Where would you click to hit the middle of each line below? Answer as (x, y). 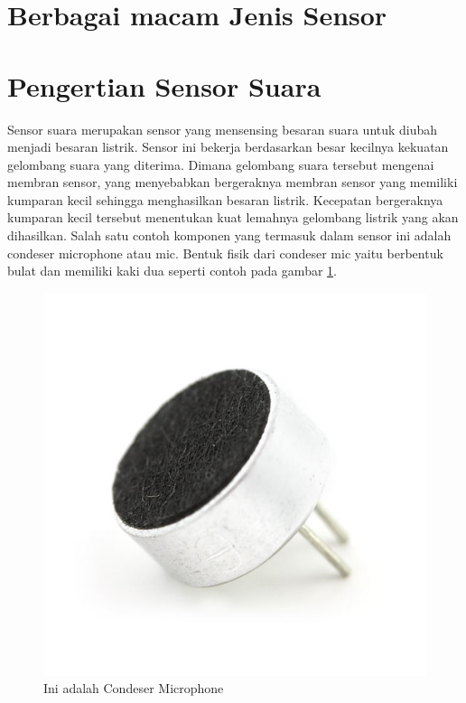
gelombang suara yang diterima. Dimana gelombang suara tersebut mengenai (221, 164)
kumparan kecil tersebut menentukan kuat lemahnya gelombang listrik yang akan (233, 217)
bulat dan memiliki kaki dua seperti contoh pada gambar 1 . (172, 271)
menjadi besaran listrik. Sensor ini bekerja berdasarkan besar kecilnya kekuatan (228, 147)
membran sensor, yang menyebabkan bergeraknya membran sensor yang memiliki (233, 182)
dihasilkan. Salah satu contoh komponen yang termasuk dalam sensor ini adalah (229, 235)
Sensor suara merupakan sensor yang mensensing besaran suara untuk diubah (223, 129)
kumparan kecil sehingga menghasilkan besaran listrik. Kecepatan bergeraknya (225, 199)
